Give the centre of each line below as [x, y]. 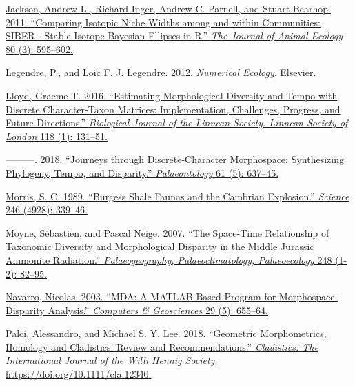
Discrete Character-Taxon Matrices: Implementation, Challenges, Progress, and [173, 109]
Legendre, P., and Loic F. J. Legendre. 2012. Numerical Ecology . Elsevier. [161, 72]
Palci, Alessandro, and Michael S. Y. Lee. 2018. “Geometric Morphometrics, [166, 333]
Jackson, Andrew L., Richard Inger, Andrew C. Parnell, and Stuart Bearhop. [168, 8]
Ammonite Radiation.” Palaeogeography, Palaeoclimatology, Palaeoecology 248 [169, 259]
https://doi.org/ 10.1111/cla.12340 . [79, 374]
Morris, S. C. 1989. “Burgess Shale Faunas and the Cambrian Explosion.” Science [177, 196]
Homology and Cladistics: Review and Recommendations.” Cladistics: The [162, 346]
